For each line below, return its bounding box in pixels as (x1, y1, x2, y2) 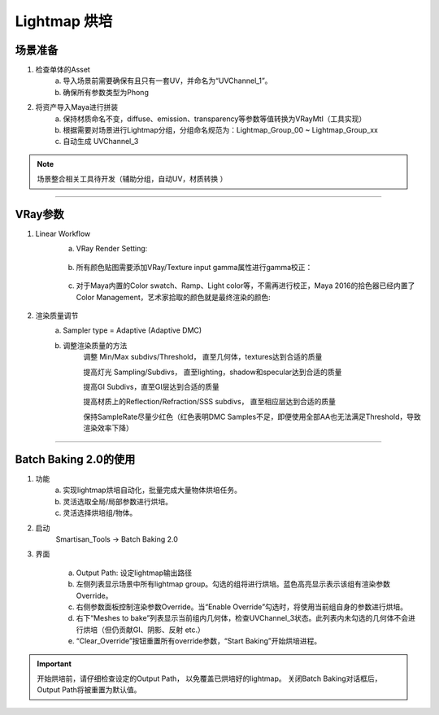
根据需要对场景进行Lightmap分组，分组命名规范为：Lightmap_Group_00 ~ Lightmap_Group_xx (63, 125, 378, 135)
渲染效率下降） (83, 423, 133, 433)
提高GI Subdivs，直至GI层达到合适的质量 (83, 382, 219, 391)
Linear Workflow (35, 229, 91, 239)
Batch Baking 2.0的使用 (15, 452, 136, 466)
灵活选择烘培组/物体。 (63, 508, 137, 518)
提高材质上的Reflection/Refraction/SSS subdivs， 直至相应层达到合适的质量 (83, 397, 337, 407)
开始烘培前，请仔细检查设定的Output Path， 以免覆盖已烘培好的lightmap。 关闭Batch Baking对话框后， (37, 674, 382, 683)
